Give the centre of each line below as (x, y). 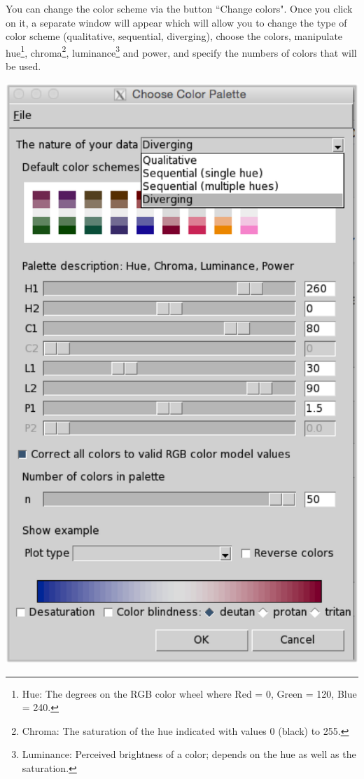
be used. (23, 66)
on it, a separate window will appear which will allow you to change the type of (176, 22)
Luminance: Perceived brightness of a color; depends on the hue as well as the (189, 754)
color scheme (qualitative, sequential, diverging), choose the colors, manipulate (174, 36)
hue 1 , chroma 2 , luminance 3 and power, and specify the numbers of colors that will (181, 51)
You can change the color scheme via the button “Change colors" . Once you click (179, 8)
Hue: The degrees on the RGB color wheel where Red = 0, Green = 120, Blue (189, 693)
